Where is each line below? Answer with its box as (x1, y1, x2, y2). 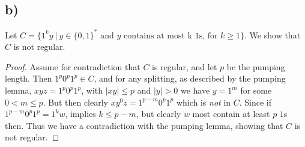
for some (240, 84, 272, 97)
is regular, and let (152, 60, 217, 73)
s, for (199, 31, 218, 40)
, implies (65, 107, 96, 120)
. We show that (244, 28, 301, 41)
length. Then (5, 72, 52, 85)
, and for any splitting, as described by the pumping (94, 72, 286, 85)
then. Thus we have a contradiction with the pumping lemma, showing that (5, 119, 283, 131)
